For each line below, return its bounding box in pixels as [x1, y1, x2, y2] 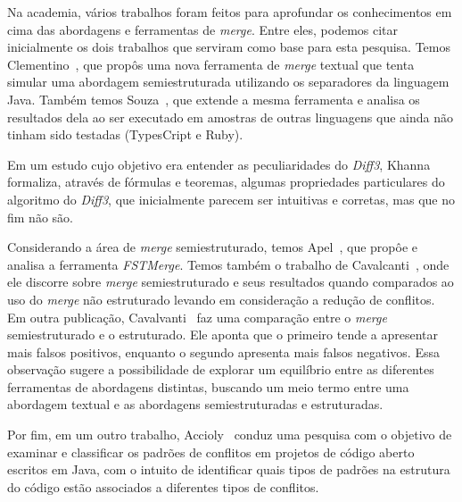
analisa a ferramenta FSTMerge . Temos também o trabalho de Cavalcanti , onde [7, 255, 450, 273]
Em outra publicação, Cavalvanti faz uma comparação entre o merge [7, 307, 387, 326]
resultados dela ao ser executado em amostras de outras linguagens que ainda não [7, 107, 453, 126]
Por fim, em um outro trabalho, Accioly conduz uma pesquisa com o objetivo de [7, 425, 452, 444]
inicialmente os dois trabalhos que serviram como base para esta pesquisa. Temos [7, 38, 451, 56]
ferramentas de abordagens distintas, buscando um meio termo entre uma [7, 377, 409, 396]
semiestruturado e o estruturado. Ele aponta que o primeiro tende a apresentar [7, 325, 439, 344]
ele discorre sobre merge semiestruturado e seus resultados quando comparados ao [7, 272, 454, 291]
